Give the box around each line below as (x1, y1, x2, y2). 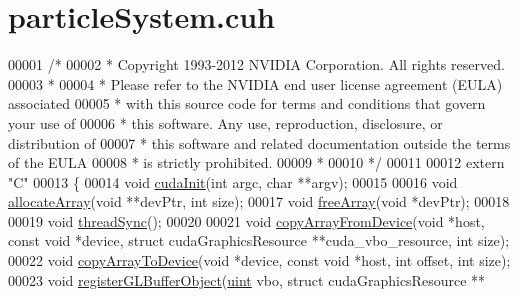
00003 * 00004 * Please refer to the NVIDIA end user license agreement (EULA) (8, 73, 503, 94)
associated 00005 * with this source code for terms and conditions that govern (8, 93, 486, 114)
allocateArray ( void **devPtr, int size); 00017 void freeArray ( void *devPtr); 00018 (8, 191, 510, 212)
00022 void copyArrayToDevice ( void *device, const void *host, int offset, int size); (8, 250, 511, 271)
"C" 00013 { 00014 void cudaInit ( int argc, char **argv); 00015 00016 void (8, 171, 458, 192)
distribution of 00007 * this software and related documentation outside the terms (8, 132, 511, 153)
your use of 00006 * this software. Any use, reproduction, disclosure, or (8, 112, 443, 133)
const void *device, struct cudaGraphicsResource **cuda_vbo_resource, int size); (8, 230, 510, 251)
